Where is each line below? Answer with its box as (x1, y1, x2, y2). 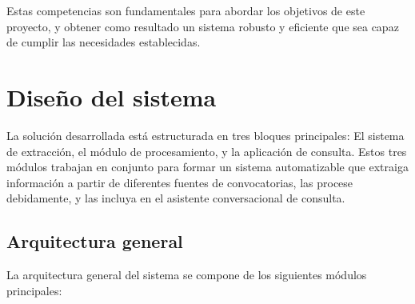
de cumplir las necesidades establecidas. (6, 34, 201, 50)
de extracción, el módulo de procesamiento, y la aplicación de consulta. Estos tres (6, 142, 407, 159)
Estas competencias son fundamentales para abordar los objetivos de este (6, 2, 365, 18)
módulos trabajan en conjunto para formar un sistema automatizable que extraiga (6, 158, 409, 175)
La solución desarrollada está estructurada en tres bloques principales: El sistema (6, 126, 405, 143)
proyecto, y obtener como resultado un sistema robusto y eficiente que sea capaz (6, 18, 399, 34)
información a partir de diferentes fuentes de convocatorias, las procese (6, 174, 353, 190)
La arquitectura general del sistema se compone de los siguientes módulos (6, 266, 367, 283)
